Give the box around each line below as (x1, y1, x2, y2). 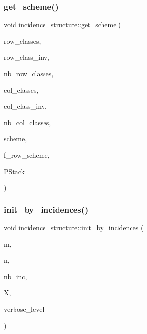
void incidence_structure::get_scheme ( (4, 19, 121, 30)
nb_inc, (4, 271, 27, 281)
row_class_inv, (4, 52, 49, 62)
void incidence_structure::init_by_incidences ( (4, 222, 144, 232)
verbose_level (4, 303, 44, 314)
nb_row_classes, (4, 68, 54, 78)
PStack (4, 166, 25, 176)
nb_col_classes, (4, 117, 51, 127)
